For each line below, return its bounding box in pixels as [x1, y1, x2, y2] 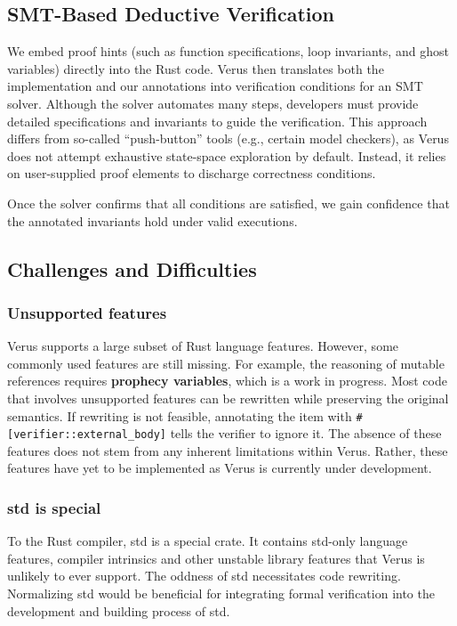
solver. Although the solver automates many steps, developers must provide [7, 93, 419, 112]
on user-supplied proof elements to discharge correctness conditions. [7, 164, 376, 183]
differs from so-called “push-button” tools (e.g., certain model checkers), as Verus [7, 129, 449, 148]
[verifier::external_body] [7, 428, 166, 442]
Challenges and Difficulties [7, 255, 257, 282]
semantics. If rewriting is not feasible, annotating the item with [7, 406, 352, 425]
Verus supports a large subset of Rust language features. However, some [7, 337, 399, 355]
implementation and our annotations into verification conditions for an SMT [7, 77, 423, 95]
